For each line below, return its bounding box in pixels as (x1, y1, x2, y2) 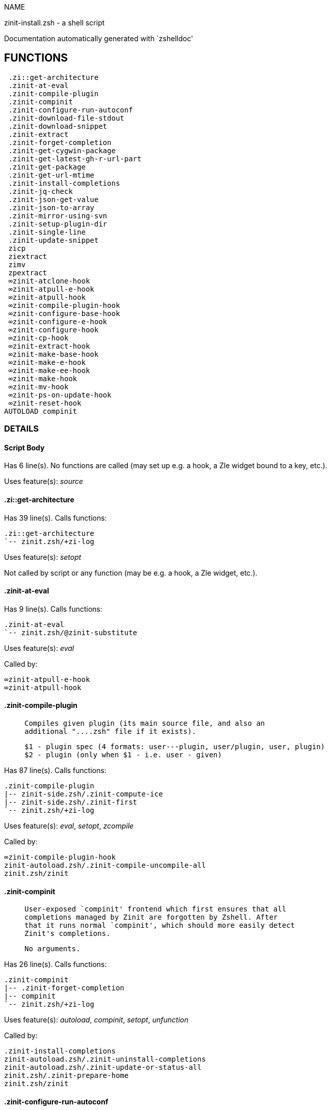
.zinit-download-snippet (8, 122, 107, 130)
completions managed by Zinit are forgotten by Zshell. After (24, 913, 278, 922)
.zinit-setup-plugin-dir (8, 219, 107, 228)
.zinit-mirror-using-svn (8, 211, 107, 220)
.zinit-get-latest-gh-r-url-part (8, 154, 142, 163)
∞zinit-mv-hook (8, 382, 69, 391)
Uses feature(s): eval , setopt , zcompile (4, 821, 134, 831)
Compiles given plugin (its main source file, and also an (24, 719, 265, 728)
